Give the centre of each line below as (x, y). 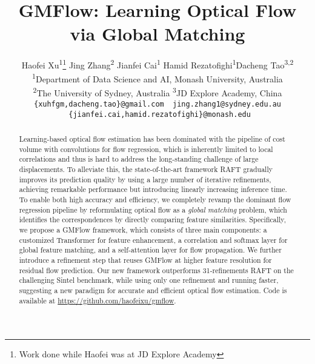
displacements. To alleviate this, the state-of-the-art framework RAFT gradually (146, 169)
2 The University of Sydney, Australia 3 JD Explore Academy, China (157, 92)
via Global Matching (157, 34)
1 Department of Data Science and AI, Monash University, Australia (157, 78)
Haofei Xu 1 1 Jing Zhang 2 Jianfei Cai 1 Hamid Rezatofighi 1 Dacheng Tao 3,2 (157, 64)
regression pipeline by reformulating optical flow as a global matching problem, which (153, 209)
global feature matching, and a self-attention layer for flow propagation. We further (150, 250)
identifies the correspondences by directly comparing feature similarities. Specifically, (152, 220)
